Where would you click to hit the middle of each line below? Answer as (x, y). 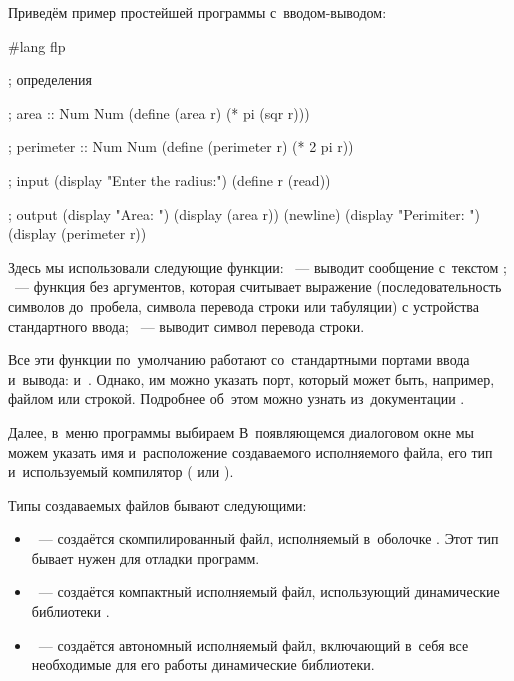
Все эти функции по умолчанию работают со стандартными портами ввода (239, 359)
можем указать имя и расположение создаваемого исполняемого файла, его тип (250, 451)
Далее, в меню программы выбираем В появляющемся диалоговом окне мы (241, 431)
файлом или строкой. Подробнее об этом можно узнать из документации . (236, 398)
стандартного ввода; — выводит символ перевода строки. (186, 325)
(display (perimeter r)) (77, 233)
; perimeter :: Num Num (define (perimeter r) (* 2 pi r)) (181, 146)
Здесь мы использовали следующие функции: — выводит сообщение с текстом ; (257, 266)
